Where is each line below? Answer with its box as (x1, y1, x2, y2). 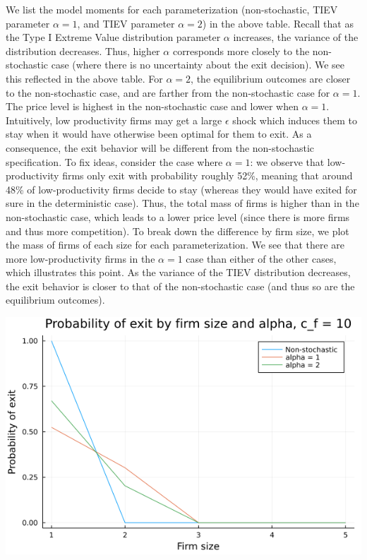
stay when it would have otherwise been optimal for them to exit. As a (6, 126, 312, 141)
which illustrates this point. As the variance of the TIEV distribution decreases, (6, 265, 351, 280)
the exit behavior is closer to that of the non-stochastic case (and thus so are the (6, 278, 355, 293)
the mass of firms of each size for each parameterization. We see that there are (6, 237, 345, 252)
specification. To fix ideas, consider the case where (6, 154, 223, 169)
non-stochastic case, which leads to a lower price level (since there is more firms (6, 209, 350, 224)
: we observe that (250, 154, 325, 169)
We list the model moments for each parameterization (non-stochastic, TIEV (6, 2, 338, 16)
